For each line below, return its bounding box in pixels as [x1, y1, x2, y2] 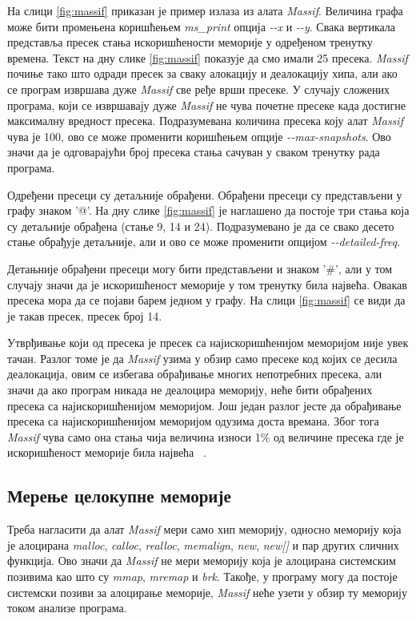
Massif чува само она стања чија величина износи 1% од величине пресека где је [7, 428, 404, 445]
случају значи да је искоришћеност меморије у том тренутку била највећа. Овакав [7, 276, 407, 292]
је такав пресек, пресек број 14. [7, 307, 162, 324]
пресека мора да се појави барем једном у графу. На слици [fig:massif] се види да [7, 292, 406, 308]
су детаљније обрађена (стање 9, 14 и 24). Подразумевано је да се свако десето [7, 217, 394, 234]
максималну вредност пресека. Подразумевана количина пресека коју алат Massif [7, 112, 403, 129]
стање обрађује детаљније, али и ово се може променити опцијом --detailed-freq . [7, 233, 401, 250]
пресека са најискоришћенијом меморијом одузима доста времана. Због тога [7, 413, 379, 429]
